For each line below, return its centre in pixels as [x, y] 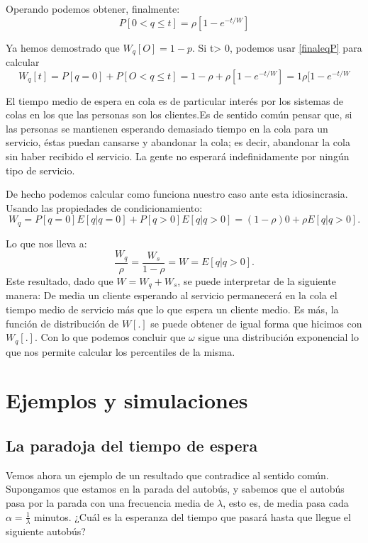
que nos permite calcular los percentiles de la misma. [121, 351]
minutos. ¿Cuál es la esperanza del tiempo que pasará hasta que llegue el [193, 516]
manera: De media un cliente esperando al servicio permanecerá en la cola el [172, 295]
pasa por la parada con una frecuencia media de [110, 502]
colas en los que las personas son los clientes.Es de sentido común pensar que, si [179, 114]
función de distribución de [62, 323]
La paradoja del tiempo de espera [132, 445]
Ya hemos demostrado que [63, 47]
